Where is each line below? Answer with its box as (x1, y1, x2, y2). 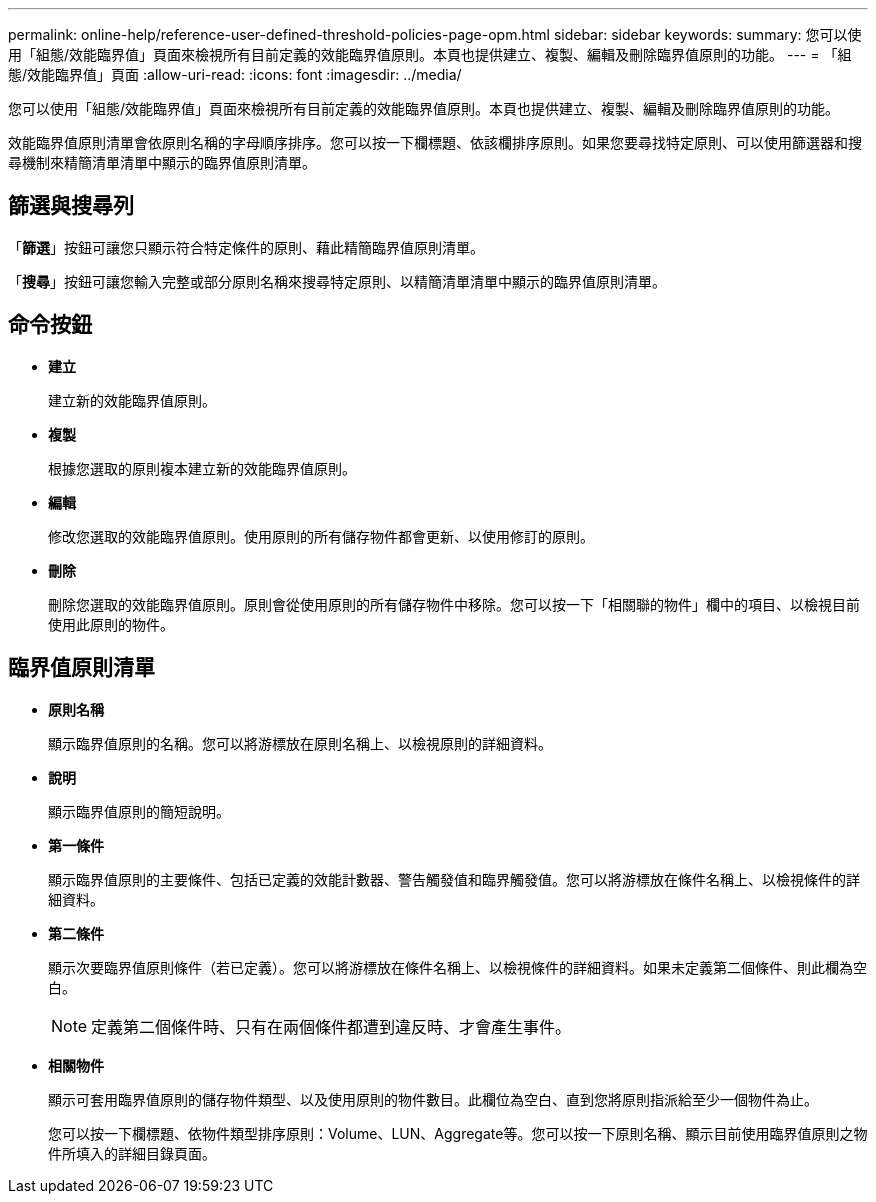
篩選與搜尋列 (8, 193, 134, 219)
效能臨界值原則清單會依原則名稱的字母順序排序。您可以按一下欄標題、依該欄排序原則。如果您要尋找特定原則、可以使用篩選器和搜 (8, 134, 862, 151)
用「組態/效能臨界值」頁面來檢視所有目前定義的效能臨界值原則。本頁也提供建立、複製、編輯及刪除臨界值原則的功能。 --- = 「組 (8, 46, 852, 63)
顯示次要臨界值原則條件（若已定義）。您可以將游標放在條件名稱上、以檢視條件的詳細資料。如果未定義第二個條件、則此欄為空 (48, 958, 867, 976)
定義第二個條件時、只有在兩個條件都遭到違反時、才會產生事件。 (91, 1016, 572, 1037)
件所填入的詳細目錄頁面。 (48, 1144, 216, 1162)
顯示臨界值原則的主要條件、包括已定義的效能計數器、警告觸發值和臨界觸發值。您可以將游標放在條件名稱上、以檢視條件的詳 (48, 870, 860, 888)
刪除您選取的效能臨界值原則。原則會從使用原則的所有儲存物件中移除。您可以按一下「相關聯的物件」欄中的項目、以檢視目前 (48, 595, 860, 613)
